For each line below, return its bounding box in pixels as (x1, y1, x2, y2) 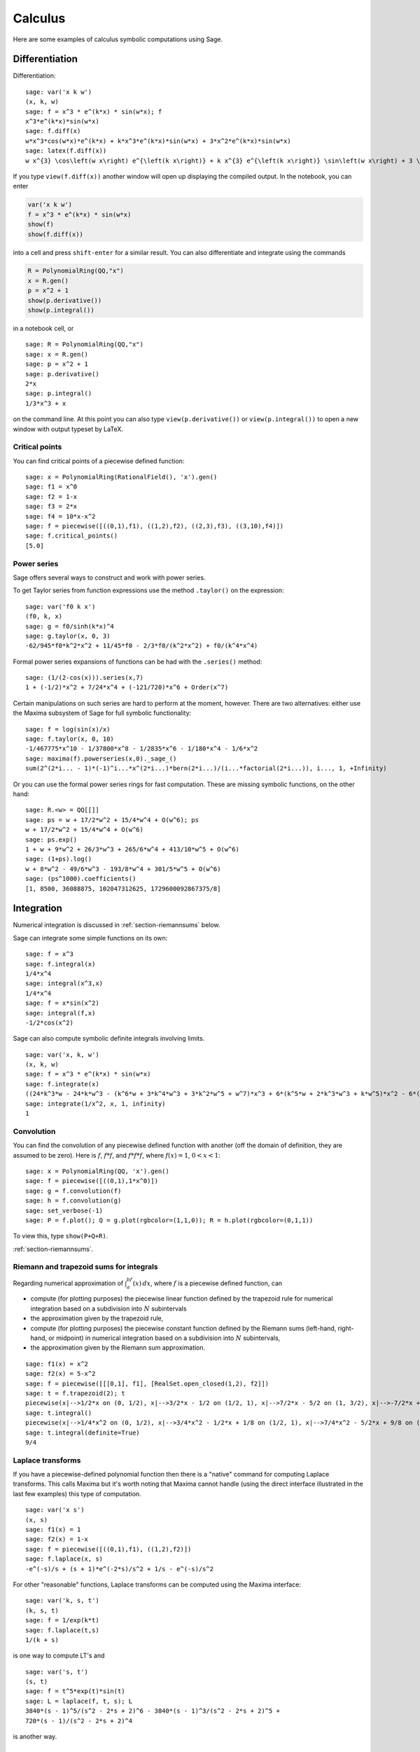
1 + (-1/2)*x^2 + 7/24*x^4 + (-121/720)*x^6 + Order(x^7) (25, 683, 229, 692)
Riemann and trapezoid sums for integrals (13, 1262, 158, 1272)
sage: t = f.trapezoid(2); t (25, 1389, 125, 1397)
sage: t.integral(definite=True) (25, 1428, 140, 1437)
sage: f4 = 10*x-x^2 (25, 512, 96, 520)
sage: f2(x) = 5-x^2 (25, 1370, 96, 1378)
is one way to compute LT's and (13, 1651, 105, 1660)
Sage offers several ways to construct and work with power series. (13, 573, 206, 582)
